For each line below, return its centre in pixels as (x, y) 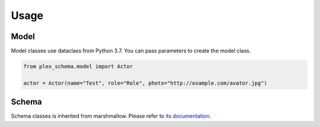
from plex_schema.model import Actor (78, 66)
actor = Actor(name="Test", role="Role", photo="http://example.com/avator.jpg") (145, 83)
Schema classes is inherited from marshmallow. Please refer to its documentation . (111, 116)
